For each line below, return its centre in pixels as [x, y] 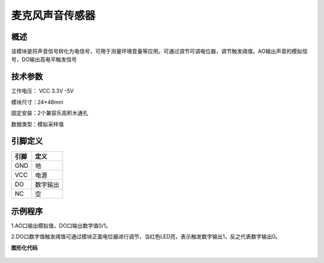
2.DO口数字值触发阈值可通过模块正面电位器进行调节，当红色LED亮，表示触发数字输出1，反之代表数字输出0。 [146, 237]
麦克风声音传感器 [53, 16]
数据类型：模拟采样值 [37, 124]
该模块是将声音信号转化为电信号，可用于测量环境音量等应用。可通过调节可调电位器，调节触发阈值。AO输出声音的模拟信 [159, 52]
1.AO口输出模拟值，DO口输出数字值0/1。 [61, 225]
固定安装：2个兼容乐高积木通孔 [49, 113]
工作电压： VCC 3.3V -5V [43, 91]
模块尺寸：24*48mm [37, 102]
